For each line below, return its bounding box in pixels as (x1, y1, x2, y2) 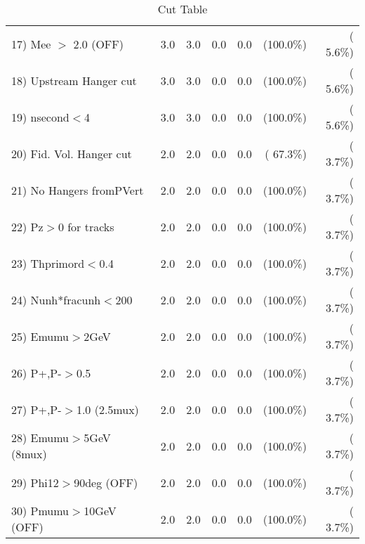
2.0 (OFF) (73, 35, 124, 52)
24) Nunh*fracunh (11, 291, 101, 308)
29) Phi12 (11, 474, 59, 491)
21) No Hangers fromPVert (11, 181, 144, 198)
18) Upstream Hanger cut (11, 72, 137, 89)
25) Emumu (11, 328, 69, 344)
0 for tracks (58, 218, 114, 235)
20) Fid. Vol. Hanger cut (11, 145, 132, 162)
